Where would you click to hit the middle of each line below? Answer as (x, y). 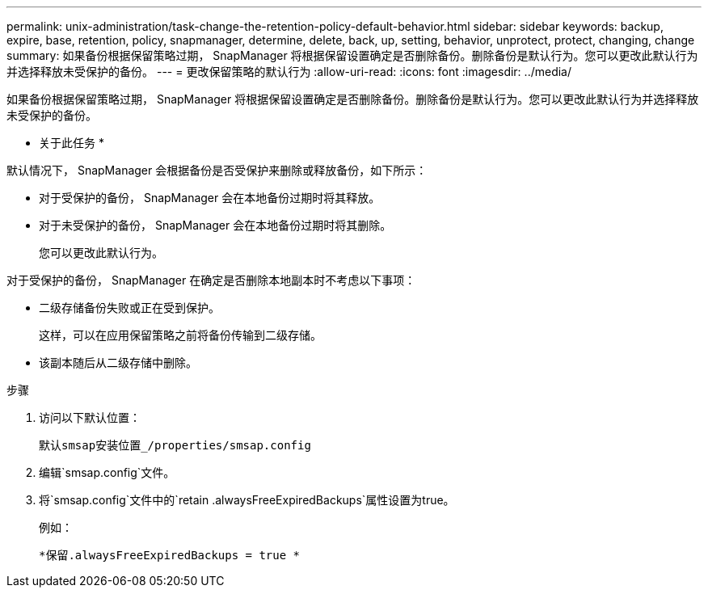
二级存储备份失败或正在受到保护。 (129, 308)
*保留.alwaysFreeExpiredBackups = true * (170, 555)
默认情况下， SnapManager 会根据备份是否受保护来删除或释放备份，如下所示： (217, 170)
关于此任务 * (72, 143)
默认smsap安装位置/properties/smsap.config (175, 445)
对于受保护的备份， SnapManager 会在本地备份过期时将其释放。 (210, 198)
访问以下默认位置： (90, 417)
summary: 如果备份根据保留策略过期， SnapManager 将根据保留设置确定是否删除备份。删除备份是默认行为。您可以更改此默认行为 (352, 55)
